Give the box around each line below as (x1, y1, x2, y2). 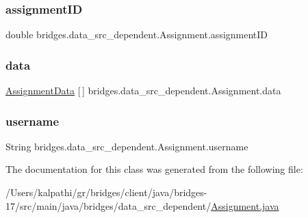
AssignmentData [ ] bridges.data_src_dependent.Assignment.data (5, 83, 281, 98)
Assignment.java (211, 198, 279, 213)
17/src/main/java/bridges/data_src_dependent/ (5, 198, 211, 213)
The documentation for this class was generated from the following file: (5, 162, 303, 176)
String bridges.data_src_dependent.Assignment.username (5, 139, 248, 153)
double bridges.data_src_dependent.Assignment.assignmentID (5, 27, 268, 42)
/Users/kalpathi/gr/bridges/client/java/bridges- (5, 185, 207, 200)
